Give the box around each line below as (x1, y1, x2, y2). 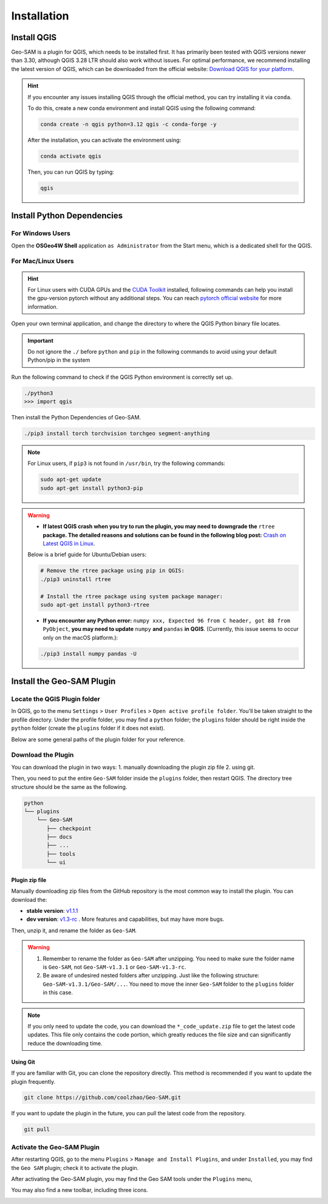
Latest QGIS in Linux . (43, 540, 95, 547)
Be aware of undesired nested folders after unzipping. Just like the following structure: (43, 972, 259, 979)
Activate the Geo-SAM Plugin (11, 1143, 100, 1151)
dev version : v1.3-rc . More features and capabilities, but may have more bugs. (26, 915, 225, 923)
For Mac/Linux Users (11, 257, 74, 266)
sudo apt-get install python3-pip (40, 484, 143, 492)
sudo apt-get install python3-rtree (40, 601, 150, 608)
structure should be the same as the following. (11, 783, 128, 790)
